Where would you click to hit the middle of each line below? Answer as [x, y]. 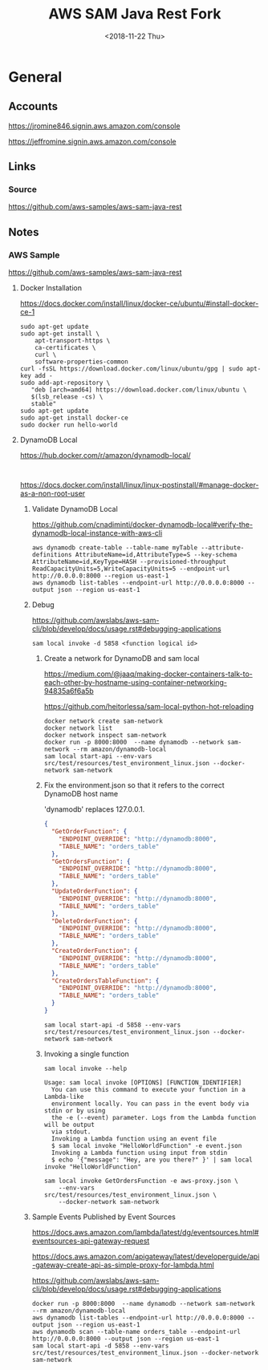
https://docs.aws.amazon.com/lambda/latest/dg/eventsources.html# [145, 1232]
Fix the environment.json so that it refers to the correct [134, 785]
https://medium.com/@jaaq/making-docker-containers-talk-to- [148, 674]
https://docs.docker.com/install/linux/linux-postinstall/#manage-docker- [139, 485]
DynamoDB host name [81, 794]
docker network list [78, 728]
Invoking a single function [87, 1054]
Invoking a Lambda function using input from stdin [139, 1153]
